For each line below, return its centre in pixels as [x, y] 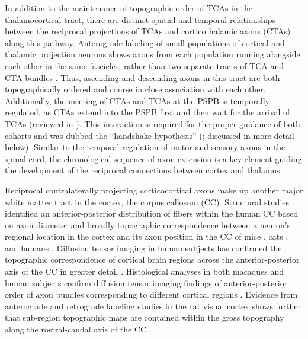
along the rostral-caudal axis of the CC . [78, 329]
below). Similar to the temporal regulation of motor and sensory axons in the [145, 147]
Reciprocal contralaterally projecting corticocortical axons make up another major [154, 190]
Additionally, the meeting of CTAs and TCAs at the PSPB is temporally [137, 100]
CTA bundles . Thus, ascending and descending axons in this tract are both [142, 77]
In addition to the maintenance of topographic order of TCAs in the [129, 8]
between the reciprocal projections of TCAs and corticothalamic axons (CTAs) [148, 31]
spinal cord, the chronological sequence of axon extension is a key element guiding [153, 158]
